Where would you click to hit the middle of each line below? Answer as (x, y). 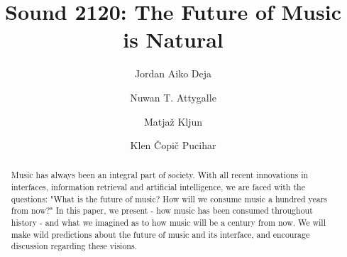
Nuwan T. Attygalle (173, 97)
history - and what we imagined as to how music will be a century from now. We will (168, 223)
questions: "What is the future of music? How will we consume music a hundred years (169, 198)
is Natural (173, 39)
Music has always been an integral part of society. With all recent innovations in (160, 175)
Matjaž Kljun (173, 121)
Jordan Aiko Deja (173, 73)
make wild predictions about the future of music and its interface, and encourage (160, 234)
